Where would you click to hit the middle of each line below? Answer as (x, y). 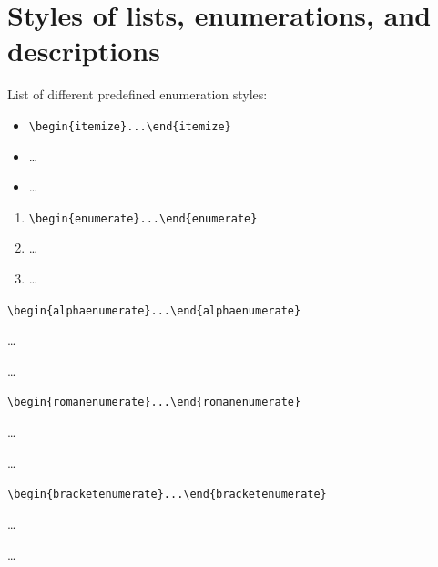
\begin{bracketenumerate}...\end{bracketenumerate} (167, 495)
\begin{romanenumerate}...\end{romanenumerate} (154, 402)
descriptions (84, 51)
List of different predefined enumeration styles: (138, 94)
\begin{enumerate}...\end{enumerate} (143, 218)
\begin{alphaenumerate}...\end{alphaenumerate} (154, 310)
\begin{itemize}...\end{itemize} (130, 126)
